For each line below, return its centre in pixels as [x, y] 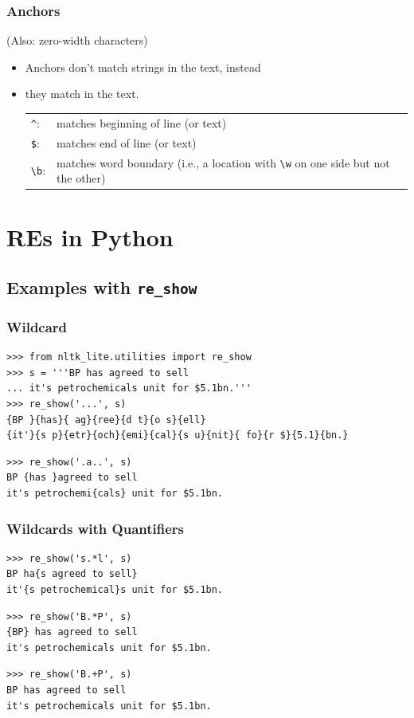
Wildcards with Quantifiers [96, 528]
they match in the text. [82, 94]
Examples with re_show [102, 287]
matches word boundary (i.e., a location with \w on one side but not [223, 162]
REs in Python [90, 236]
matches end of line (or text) [127, 142]
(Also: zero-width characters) [77, 40]
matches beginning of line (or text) [142, 122]
